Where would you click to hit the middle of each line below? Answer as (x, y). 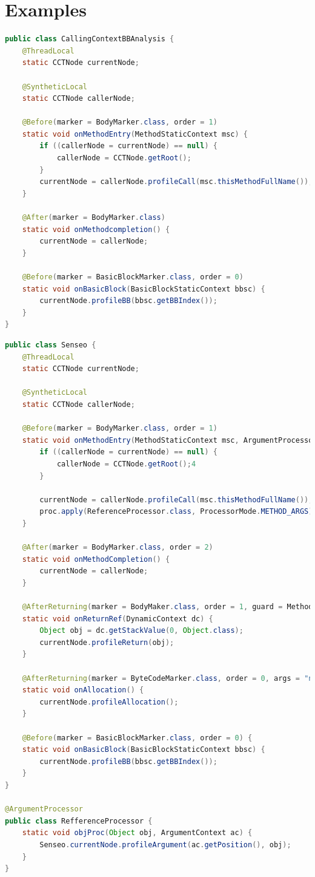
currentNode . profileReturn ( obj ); (107, 642)
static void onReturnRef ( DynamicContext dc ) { (118, 619)
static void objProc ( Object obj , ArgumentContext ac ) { (137, 833)
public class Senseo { (51, 345)
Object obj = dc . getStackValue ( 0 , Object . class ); (141, 631)
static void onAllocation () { (83, 690)
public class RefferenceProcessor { (79, 821)
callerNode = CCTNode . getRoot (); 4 (126, 464)
